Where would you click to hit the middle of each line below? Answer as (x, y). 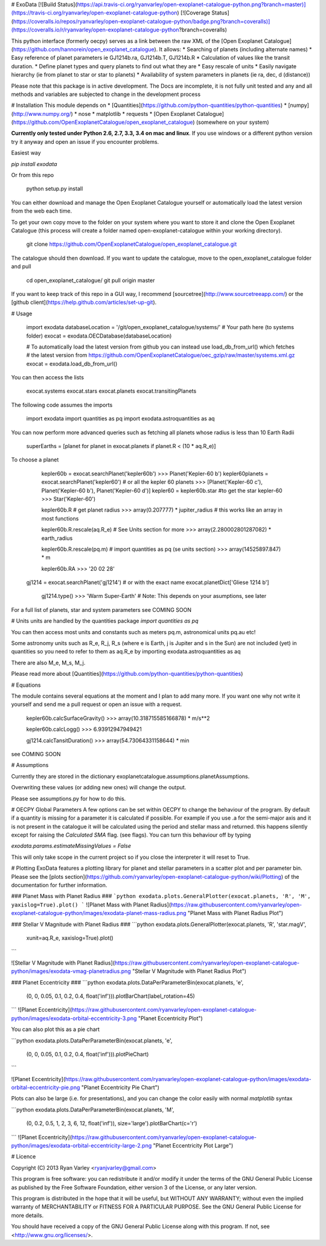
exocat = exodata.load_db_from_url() (72, 364)
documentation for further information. (59, 885)
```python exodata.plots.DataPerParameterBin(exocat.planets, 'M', (93, 1110)
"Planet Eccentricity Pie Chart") (120, 1088)
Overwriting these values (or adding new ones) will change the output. (99, 788)
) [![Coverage (194, 13)
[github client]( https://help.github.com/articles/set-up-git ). (84, 303)
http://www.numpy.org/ (42, 114)
